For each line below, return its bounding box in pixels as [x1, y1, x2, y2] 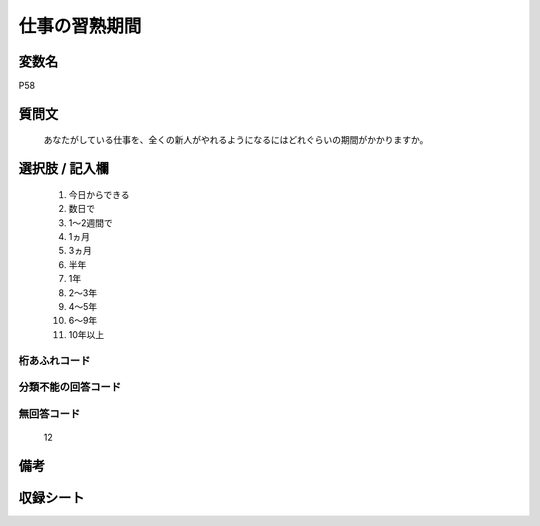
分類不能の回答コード [18, 380, 122, 394]
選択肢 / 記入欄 [18, 160, 110, 177]
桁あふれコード [18, 353, 91, 367]
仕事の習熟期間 [18, 15, 142, 37]
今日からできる [68, 188, 130, 200]
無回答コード [18, 406, 81, 420]
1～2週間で [68, 216, 114, 229]
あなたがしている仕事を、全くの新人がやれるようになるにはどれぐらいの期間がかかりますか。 [43, 134, 429, 146]
